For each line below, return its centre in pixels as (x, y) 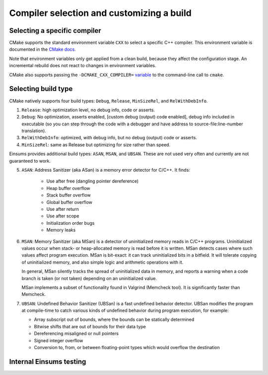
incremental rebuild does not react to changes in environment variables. (83, 66)
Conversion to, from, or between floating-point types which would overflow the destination (127, 348)
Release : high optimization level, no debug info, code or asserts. (88, 110)
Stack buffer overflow (69, 195)
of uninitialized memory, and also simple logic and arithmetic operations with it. (102, 262)
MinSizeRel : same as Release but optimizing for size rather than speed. (96, 145)
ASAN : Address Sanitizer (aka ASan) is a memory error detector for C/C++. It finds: (106, 170)
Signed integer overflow (59, 340)
